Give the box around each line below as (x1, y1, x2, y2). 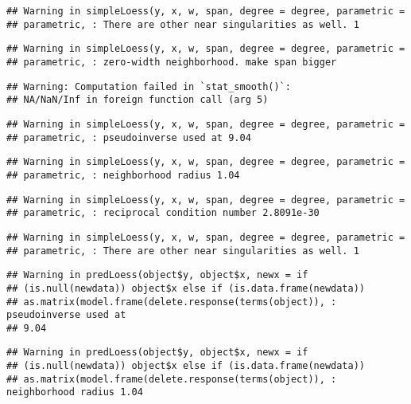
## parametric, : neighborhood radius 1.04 (6, 169, 240, 181)
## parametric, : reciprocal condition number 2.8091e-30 (6, 207, 320, 219)
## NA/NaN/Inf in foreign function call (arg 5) (6, 94, 269, 106)
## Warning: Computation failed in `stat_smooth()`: (6, 80, 291, 92)
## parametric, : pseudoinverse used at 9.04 (6, 131, 251, 143)
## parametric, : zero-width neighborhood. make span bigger (6, 56, 337, 68)
